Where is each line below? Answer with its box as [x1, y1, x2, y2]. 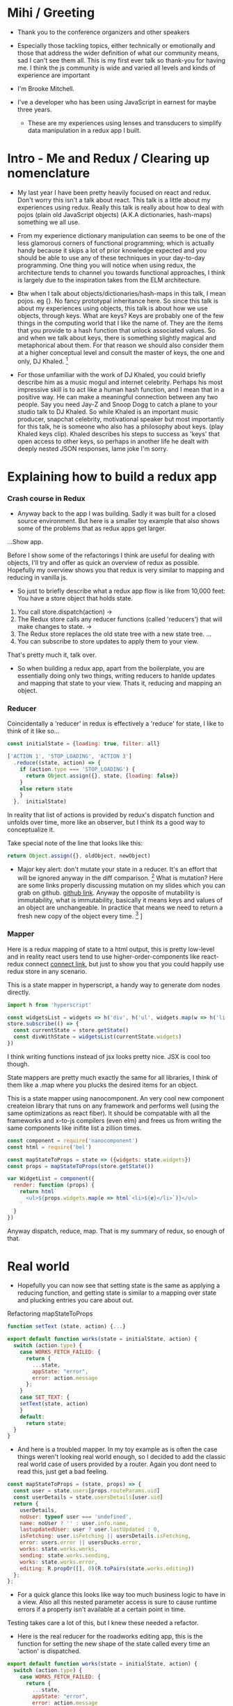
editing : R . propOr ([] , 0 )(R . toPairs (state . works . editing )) [19, 1565, 195, 1572]
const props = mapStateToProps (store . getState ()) [7, 1163, 154, 1170]
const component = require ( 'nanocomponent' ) [7, 1137, 138, 1144]
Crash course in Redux [7, 493, 86, 503]
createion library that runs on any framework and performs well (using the [7, 1101, 219, 1110]
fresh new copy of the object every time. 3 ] [17, 910, 143, 920]
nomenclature [7, 166, 90, 182]
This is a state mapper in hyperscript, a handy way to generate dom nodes [7, 980, 220, 989]
